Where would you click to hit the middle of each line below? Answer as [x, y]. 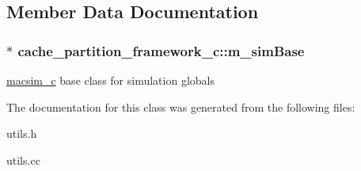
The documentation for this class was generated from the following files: [181, 106]
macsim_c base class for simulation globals [110, 80]
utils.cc [23, 160]
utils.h [22, 133]
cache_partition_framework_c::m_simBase [161, 50]
